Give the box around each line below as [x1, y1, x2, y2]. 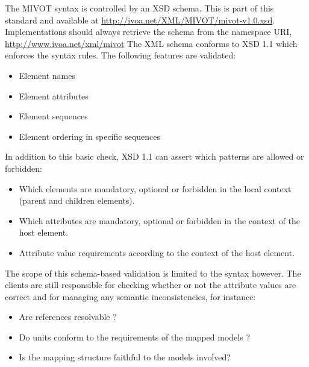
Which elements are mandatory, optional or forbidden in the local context [19, 182, 292, 195]
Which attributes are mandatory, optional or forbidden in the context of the [19, 214, 301, 227]
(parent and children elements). [19, 194, 135, 207]
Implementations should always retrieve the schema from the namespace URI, [5, 25, 292, 38]
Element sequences [19, 110, 88, 122]
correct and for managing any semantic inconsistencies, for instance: [5, 290, 256, 303]
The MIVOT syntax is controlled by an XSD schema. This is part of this [5, 2, 274, 14]
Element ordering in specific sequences [19, 130, 161, 142]
